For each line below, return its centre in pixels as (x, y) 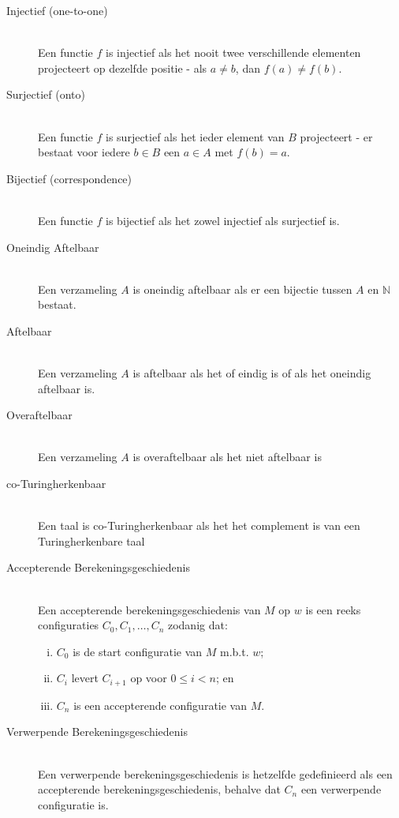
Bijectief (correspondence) (69, 178)
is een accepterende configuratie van (160, 705)
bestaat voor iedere (84, 152)
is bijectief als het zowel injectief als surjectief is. (223, 220)
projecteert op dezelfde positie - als (123, 68)
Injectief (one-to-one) (57, 10)
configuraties (69, 625)
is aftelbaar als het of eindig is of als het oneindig (252, 373)
